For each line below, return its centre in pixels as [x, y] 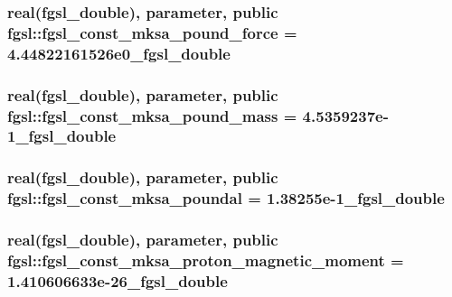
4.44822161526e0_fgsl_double [119, 53]
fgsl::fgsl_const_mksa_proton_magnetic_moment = [206, 260]
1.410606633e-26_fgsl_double [118, 280]
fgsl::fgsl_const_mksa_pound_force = [152, 32]
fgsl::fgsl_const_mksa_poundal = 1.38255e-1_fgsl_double [226, 198]
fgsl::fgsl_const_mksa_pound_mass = [152, 115]
